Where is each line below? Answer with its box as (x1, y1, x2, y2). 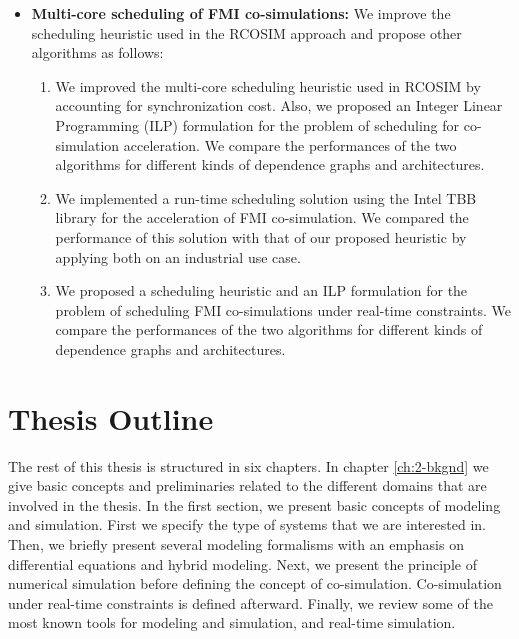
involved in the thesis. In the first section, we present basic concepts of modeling (8, 494, 501, 515)
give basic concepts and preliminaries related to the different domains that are (8, 475, 487, 496)
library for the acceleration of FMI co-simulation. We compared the (55, 207, 469, 228)
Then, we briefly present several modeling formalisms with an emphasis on (8, 534, 464, 554)
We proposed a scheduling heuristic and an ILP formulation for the (55, 280, 468, 301)
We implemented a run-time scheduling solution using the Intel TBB (55, 187, 477, 208)
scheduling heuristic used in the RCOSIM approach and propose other (31, 22, 462, 43)
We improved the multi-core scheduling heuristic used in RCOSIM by (55, 75, 481, 96)
